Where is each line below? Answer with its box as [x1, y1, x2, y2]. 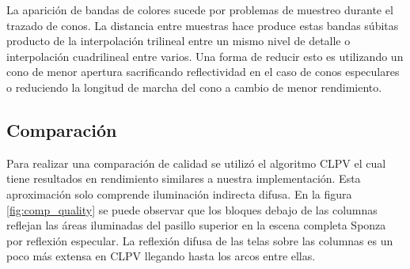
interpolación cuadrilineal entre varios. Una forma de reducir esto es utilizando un [6, 47, 404, 64]
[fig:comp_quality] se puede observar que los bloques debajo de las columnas [6, 201, 378, 218]
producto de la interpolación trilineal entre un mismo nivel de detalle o [6, 32, 351, 49]
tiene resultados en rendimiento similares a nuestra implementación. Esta [6, 170, 361, 187]
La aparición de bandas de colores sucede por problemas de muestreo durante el [6, 2, 393, 17]
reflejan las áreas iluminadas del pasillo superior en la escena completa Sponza [6, 217, 386, 233]
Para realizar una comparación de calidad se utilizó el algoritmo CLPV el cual [6, 154, 386, 171]
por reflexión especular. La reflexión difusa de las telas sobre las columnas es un [6, 232, 393, 248]
